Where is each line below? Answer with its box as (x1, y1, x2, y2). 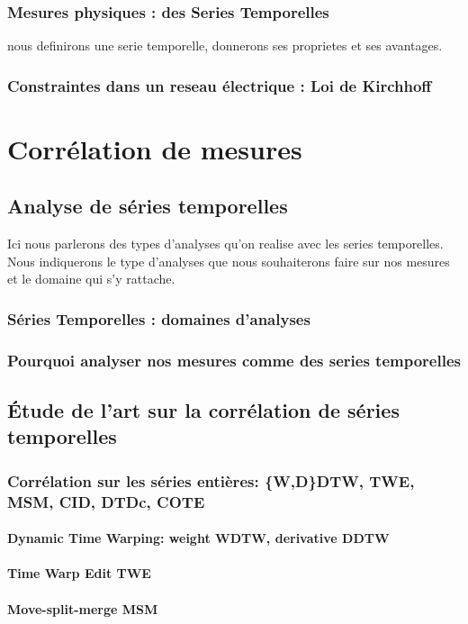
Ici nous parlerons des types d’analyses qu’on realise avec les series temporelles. (7, 234, 444, 253)
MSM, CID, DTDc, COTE (7, 490, 205, 512)
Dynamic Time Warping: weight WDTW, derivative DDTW (7, 529, 390, 547)
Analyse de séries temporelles (7, 192, 288, 220)
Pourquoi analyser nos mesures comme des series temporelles (7, 348, 461, 371)
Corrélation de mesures (7, 130, 302, 167)
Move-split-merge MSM (7, 599, 158, 618)
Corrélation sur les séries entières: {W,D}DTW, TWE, (7, 469, 415, 492)
